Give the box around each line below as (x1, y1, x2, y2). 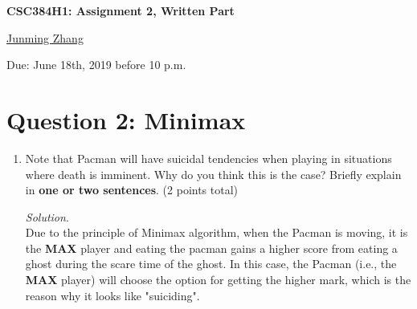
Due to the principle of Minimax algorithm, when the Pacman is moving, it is (25, 224, 408, 241)
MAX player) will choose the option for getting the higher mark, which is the (25, 271, 411, 288)
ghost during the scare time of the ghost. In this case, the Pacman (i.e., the (25, 255, 397, 272)
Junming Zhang (6, 29, 84, 46)
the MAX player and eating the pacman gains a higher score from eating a (25, 239, 398, 256)
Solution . (25, 208, 69, 225)
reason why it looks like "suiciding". (25, 287, 200, 303)
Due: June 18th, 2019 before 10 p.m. (6, 56, 186, 73)
